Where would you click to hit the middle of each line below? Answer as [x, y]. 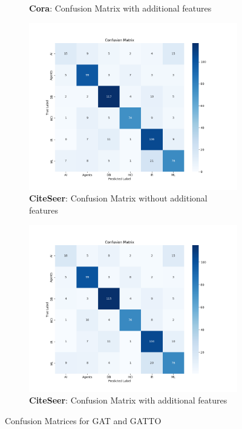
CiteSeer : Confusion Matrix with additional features [128, 400]
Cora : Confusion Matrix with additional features [120, 8]
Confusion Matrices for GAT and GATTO [83, 420]
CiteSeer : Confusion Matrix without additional [118, 198]
